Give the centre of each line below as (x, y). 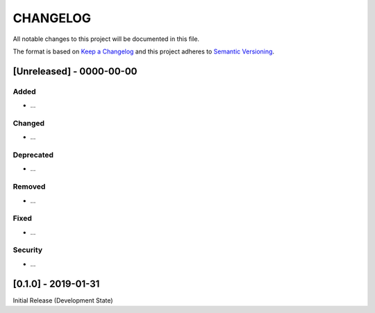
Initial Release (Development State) (63, 300)
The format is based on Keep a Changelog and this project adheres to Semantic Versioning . (143, 51)
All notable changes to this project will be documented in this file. (106, 39)
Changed (29, 123)
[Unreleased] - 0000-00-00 (75, 71)
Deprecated (33, 155)
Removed (29, 187)
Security (28, 250)
